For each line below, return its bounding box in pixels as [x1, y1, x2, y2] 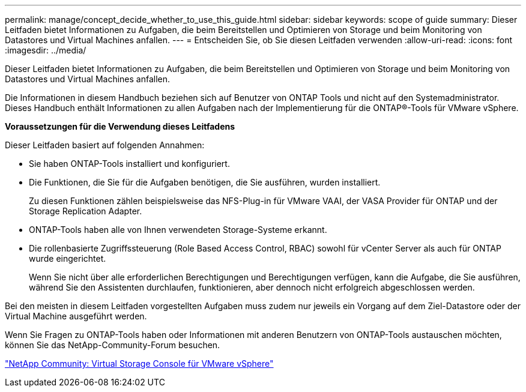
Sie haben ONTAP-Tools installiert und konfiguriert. [29, 158, 230, 169]
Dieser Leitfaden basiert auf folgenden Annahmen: [5, 140, 205, 150]
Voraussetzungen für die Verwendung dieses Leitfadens [5, 121, 235, 131]
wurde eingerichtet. [29, 253, 106, 264]
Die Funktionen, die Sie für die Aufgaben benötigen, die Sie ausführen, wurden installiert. [29, 177, 381, 187]
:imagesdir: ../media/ [5, 45, 86, 55]
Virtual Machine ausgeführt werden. [5, 311, 147, 321]
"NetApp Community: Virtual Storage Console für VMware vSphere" [5, 358, 274, 369]
